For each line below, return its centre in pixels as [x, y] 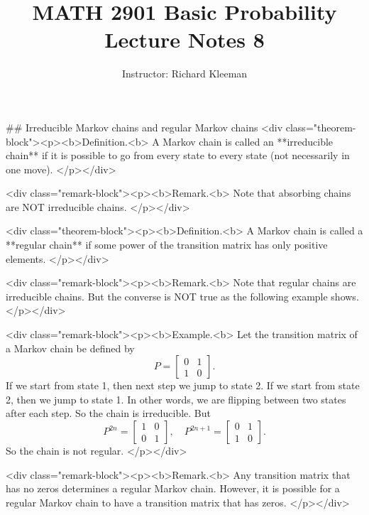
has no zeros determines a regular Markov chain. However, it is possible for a [173, 488]
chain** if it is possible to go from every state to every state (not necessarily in [178, 155]
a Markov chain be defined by [70, 348]
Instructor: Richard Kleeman [184, 74]
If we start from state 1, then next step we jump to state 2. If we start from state [183, 385]
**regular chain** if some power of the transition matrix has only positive [167, 245]
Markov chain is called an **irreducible [248, 141]
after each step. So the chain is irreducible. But [109, 413]
